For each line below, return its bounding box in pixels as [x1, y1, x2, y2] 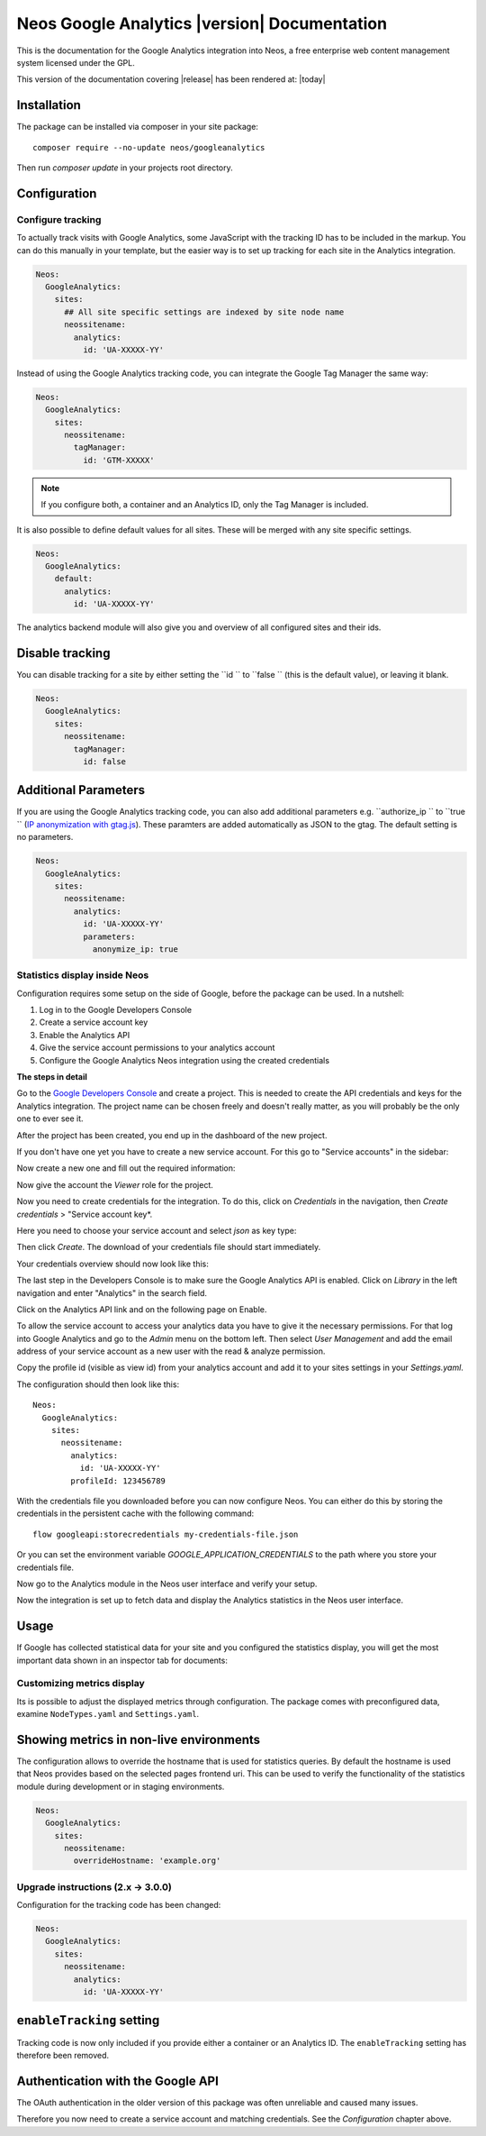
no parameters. [16, 832, 74, 843]
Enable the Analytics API [39, 1029, 130, 1040]
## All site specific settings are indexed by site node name [64, 306, 345, 317]
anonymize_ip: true [92, 944, 179, 954]
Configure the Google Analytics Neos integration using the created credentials [39, 1054, 330, 1065]
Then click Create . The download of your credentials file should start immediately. [16, 1242, 321, 1253]
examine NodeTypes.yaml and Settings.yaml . [16, 1709, 200, 1720]
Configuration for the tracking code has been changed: [16, 1900, 221, 1911]
